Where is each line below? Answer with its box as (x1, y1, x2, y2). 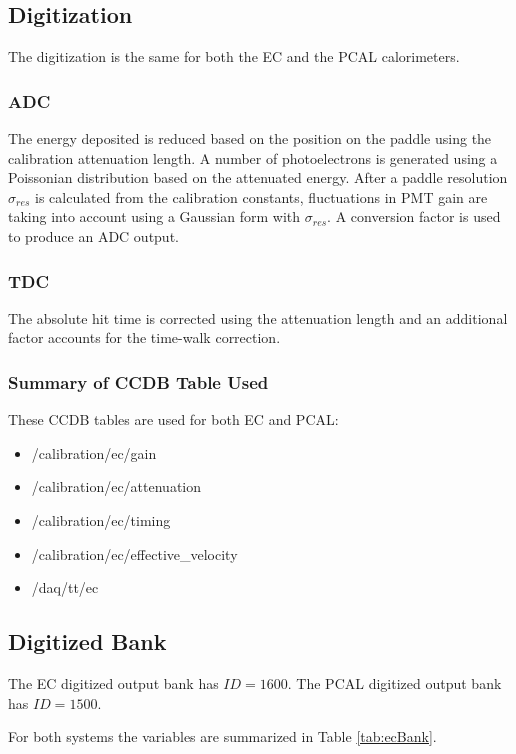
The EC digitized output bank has (8, 672, 219, 693)
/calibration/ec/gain (31, 442, 157, 463)
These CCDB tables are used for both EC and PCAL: (8, 409, 339, 430)
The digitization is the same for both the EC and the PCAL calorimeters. (8, 46, 460, 67)
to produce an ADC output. (8, 225, 179, 246)
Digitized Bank (8, 626, 167, 657)
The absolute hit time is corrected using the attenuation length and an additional (8, 307, 508, 328)
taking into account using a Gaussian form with (8, 206, 301, 227)
